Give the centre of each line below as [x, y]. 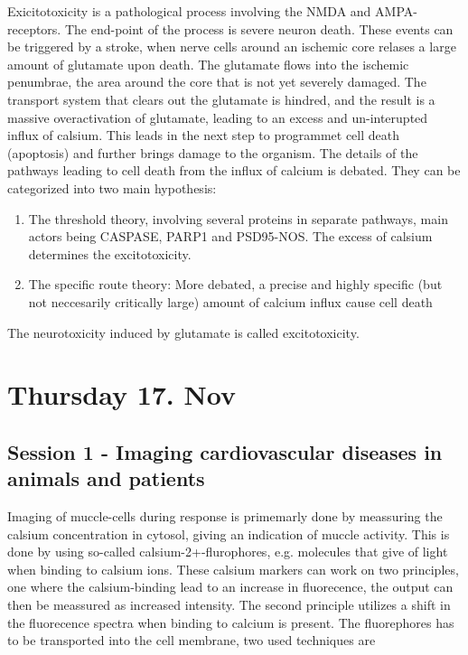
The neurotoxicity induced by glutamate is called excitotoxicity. [183, 332]
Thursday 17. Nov [122, 394]
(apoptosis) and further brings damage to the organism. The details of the [213, 152]
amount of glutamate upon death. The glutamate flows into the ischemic [208, 64]
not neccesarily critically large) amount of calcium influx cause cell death [230, 301]
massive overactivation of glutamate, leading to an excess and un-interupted [218, 117]
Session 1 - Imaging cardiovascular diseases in [225, 451]
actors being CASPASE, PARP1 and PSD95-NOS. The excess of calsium [230, 236]
